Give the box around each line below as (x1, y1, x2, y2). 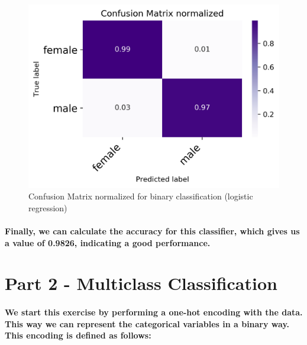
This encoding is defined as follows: (5, 329, 151, 341)
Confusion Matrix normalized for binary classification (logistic (28, 190, 253, 202)
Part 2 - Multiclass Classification (5, 271, 277, 295)
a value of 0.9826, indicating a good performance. (5, 236, 211, 249)
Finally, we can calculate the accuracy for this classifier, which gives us (5, 225, 300, 237)
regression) (28, 201, 67, 214)
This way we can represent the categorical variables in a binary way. (5, 317, 290, 330)
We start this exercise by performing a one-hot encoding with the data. (5, 306, 303, 318)
